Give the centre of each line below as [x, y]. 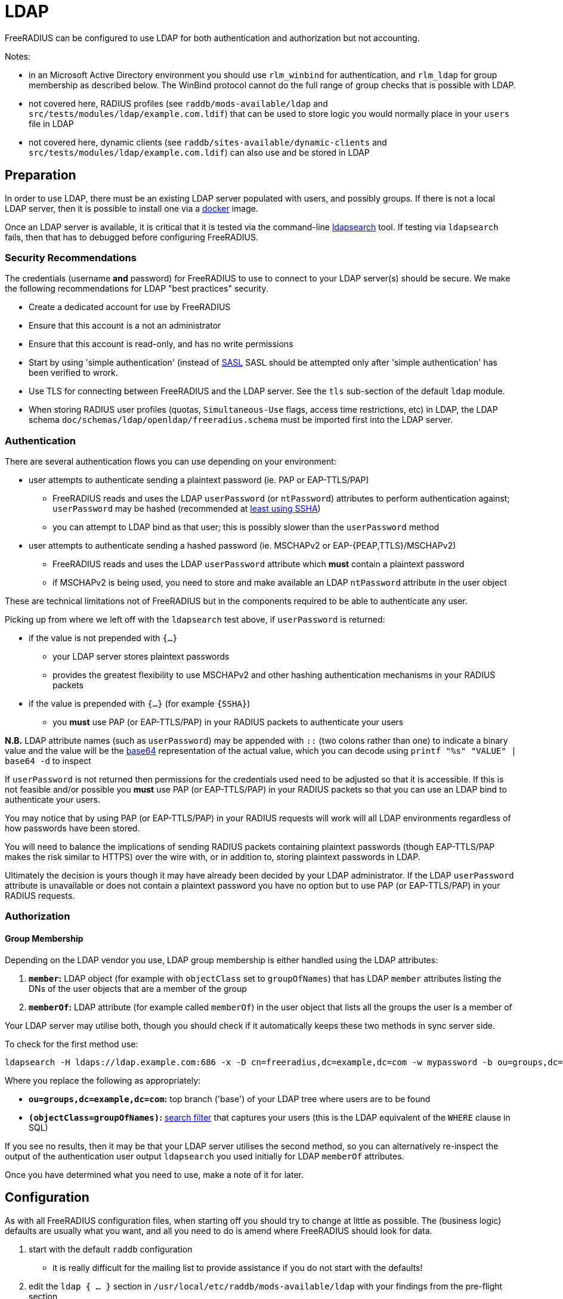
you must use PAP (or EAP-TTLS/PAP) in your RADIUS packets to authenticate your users [228, 722]
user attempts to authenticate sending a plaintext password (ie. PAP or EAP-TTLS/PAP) [199, 480]
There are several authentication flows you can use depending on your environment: [171, 462]
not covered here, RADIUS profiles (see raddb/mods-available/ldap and [178, 103]
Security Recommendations [71, 257]
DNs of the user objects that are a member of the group [138, 988]
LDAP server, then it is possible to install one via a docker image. [132, 208]
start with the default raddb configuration [111, 1249]
